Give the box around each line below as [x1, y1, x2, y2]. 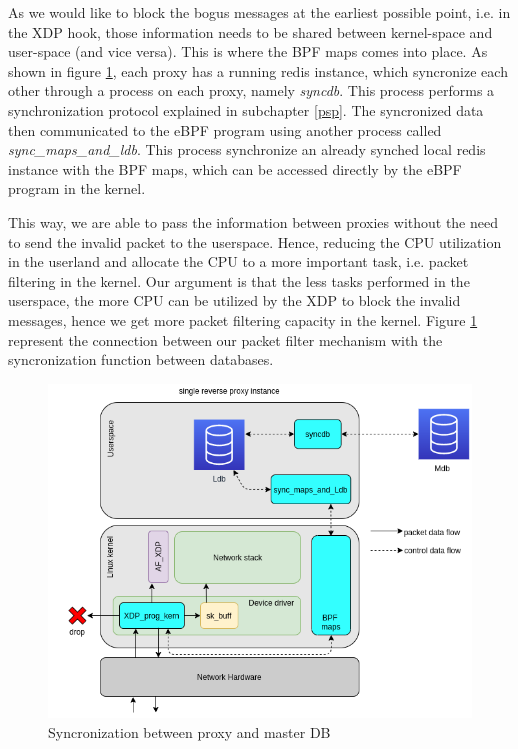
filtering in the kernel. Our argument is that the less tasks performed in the [8, 270, 470, 291]
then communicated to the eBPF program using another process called [8, 119, 442, 140]
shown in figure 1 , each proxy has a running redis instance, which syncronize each [8, 60, 508, 81]
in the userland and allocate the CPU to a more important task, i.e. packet [8, 251, 469, 272]
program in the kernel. [8, 178, 146, 199]
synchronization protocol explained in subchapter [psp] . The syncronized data [8, 99, 484, 120]
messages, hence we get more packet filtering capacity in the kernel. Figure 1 [8, 309, 478, 330]
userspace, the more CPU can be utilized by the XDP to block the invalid [8, 290, 461, 311]
